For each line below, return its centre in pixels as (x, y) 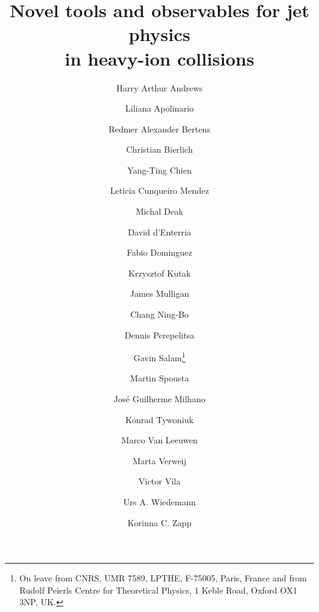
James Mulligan (159, 293)
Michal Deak (159, 211)
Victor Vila (159, 481)
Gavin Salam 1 (159, 357)
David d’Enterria (159, 231)
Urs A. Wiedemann (159, 502)
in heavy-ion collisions (159, 58)
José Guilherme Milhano (159, 399)
